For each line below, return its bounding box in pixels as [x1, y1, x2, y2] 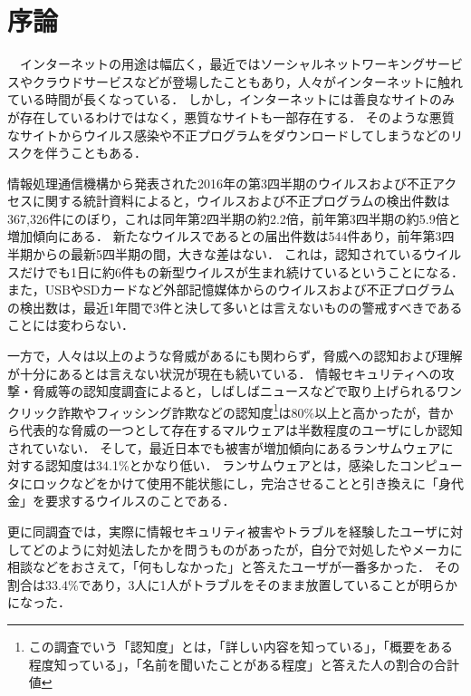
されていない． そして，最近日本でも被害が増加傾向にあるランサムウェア [7, 438, 441, 457]
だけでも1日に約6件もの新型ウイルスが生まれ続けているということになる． [19, 262, 464, 281]
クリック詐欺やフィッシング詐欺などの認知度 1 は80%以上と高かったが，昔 [7, 400, 441, 421]
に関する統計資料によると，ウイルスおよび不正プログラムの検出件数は [32, 191, 450, 210]
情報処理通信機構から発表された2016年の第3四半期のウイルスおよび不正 [7, 173, 432, 192]
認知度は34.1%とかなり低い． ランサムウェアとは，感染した [44, 456, 399, 475]
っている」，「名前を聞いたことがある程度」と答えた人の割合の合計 [66, 654, 460, 673]
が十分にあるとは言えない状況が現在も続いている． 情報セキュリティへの [7, 363, 442, 382]
